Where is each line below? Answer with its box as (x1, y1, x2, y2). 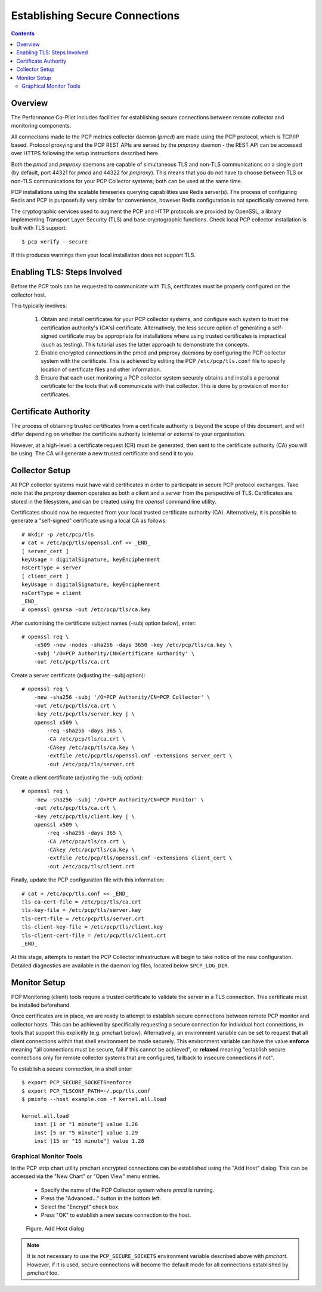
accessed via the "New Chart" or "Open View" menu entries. (11, 1173, 160, 1180)
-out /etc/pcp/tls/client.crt (47, 863, 135, 869)
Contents (11, 30, 35, 37)
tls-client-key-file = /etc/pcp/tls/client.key (21, 924, 163, 930)
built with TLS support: (11, 224, 67, 232)
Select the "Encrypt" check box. (41, 1203, 120, 1210)
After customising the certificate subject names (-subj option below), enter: (11, 619, 196, 627)
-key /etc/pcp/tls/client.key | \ (33, 813, 135, 820)
